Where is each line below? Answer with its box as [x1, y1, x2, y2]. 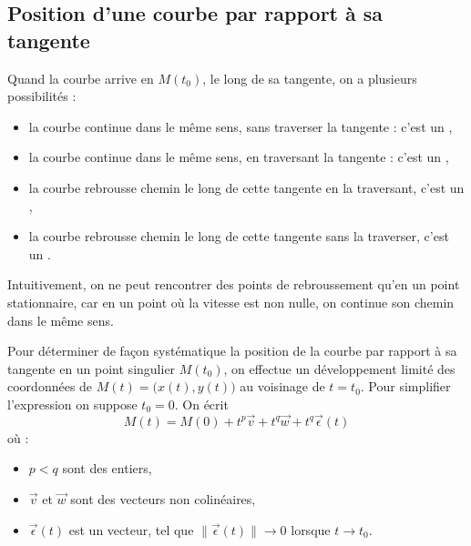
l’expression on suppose [7, 394, 138, 413]
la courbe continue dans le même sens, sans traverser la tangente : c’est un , [28, 116, 453, 136]
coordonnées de [7, 377, 93, 396]
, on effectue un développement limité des [223, 359, 456, 378]
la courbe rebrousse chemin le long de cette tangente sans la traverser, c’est [28, 227, 449, 246]
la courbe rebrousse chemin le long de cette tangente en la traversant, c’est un [28, 177, 465, 197]
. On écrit [174, 394, 229, 413]
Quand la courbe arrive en [7, 68, 154, 87]
